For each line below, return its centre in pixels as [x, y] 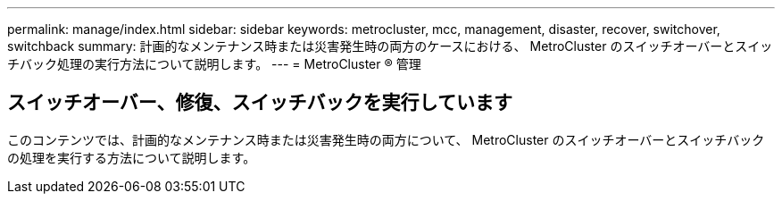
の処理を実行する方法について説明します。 [132, 157]
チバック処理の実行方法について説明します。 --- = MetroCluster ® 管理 [214, 64]
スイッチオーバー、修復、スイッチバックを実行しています [260, 103]
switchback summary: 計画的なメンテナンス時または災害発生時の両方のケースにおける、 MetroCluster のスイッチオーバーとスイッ [390, 46]
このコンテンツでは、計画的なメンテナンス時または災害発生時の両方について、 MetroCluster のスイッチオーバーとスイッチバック [386, 139]
